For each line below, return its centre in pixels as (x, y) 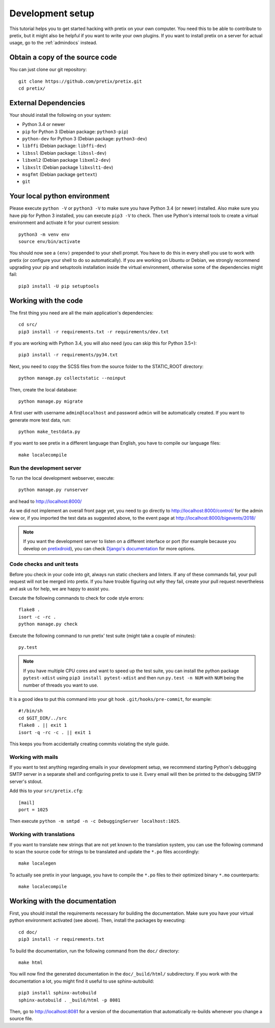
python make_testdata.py (49, 432)
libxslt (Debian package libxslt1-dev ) (68, 167)
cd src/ (28, 325)
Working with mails (34, 757)
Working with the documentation (63, 901)
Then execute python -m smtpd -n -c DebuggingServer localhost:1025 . (95, 821)
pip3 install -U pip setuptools (59, 286)
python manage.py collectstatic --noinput (72, 378)
